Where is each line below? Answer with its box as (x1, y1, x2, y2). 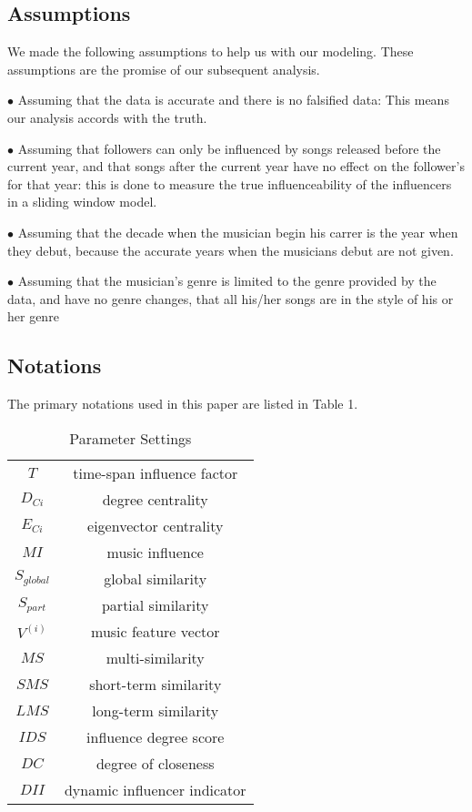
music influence (106, 541, 204, 563)
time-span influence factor (73, 462, 238, 483)
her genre (7, 307, 59, 326)
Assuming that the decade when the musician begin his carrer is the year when (17, 222, 458, 241)
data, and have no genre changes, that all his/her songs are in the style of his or (7, 289, 454, 308)
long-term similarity (92, 699, 219, 721)
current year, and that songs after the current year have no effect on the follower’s (7, 157, 465, 176)
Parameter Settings (69, 427, 192, 449)
